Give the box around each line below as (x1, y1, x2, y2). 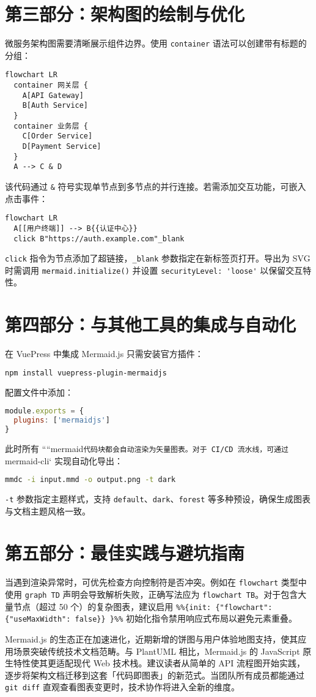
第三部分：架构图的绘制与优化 (5, 1, 245, 26)
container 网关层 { (13, 81, 88, 90)
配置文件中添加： (5, 385, 73, 398)
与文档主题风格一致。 (5, 504, 90, 517)
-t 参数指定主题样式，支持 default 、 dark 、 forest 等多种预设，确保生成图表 (5, 492, 311, 505)
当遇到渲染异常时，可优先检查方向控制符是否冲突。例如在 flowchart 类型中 (5, 576, 307, 589)
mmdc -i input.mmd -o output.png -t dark (5, 475, 176, 484)
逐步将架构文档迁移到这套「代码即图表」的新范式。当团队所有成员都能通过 (5, 668, 304, 681)
